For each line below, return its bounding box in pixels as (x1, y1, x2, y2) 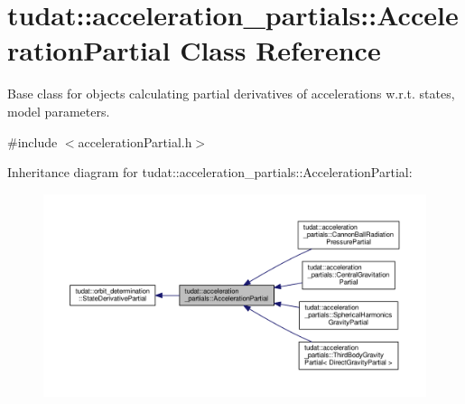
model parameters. (7, 101, 110, 120)
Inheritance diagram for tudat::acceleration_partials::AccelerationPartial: (7, 163, 413, 182)
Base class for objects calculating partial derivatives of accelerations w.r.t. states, (7, 84, 455, 103)
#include (7, 132, 58, 151)
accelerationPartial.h (78, 132, 192, 151)
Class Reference (180, 32, 381, 69)
